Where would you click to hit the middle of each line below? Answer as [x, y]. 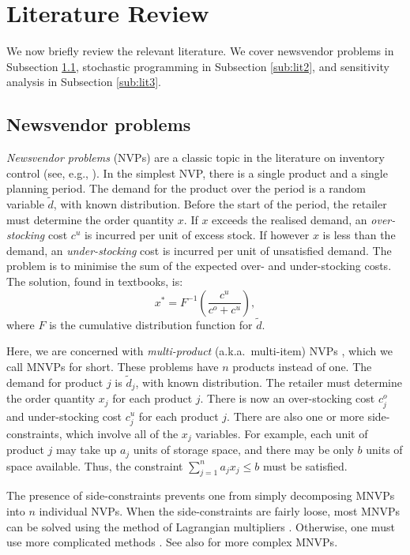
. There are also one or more [295, 416]
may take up [87, 450]
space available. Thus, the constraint [95, 465]
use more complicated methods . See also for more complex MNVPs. [172, 542]
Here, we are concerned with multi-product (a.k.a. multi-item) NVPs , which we [199, 351]
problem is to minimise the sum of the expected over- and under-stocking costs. [199, 266]
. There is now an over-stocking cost [288, 398]
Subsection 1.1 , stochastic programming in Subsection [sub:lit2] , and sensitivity [198, 66]
